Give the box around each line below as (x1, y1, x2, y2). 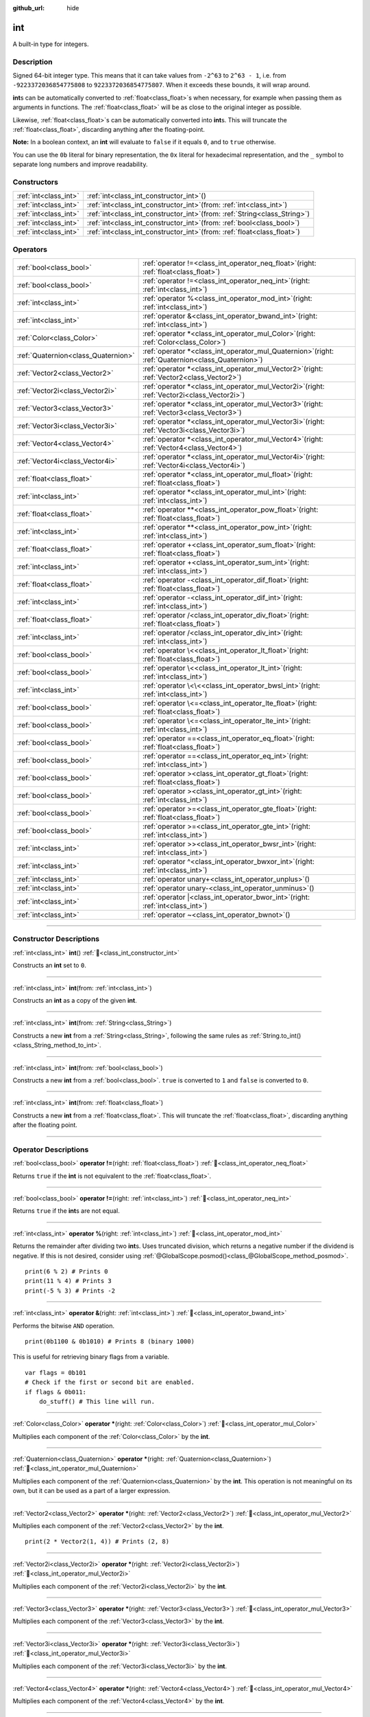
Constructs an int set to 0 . (12, 962, 87, 970)
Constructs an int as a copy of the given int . (12, 996, 137, 1004)
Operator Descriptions (12, 1144, 89, 1154)
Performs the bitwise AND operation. (12, 1321, 114, 1330)
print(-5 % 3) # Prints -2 (25, 1286, 116, 1295)
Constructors (12, 177, 58, 187)
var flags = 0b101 (25, 1369, 87, 1376)
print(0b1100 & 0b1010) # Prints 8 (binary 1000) (25, 1337, 195, 1345)
